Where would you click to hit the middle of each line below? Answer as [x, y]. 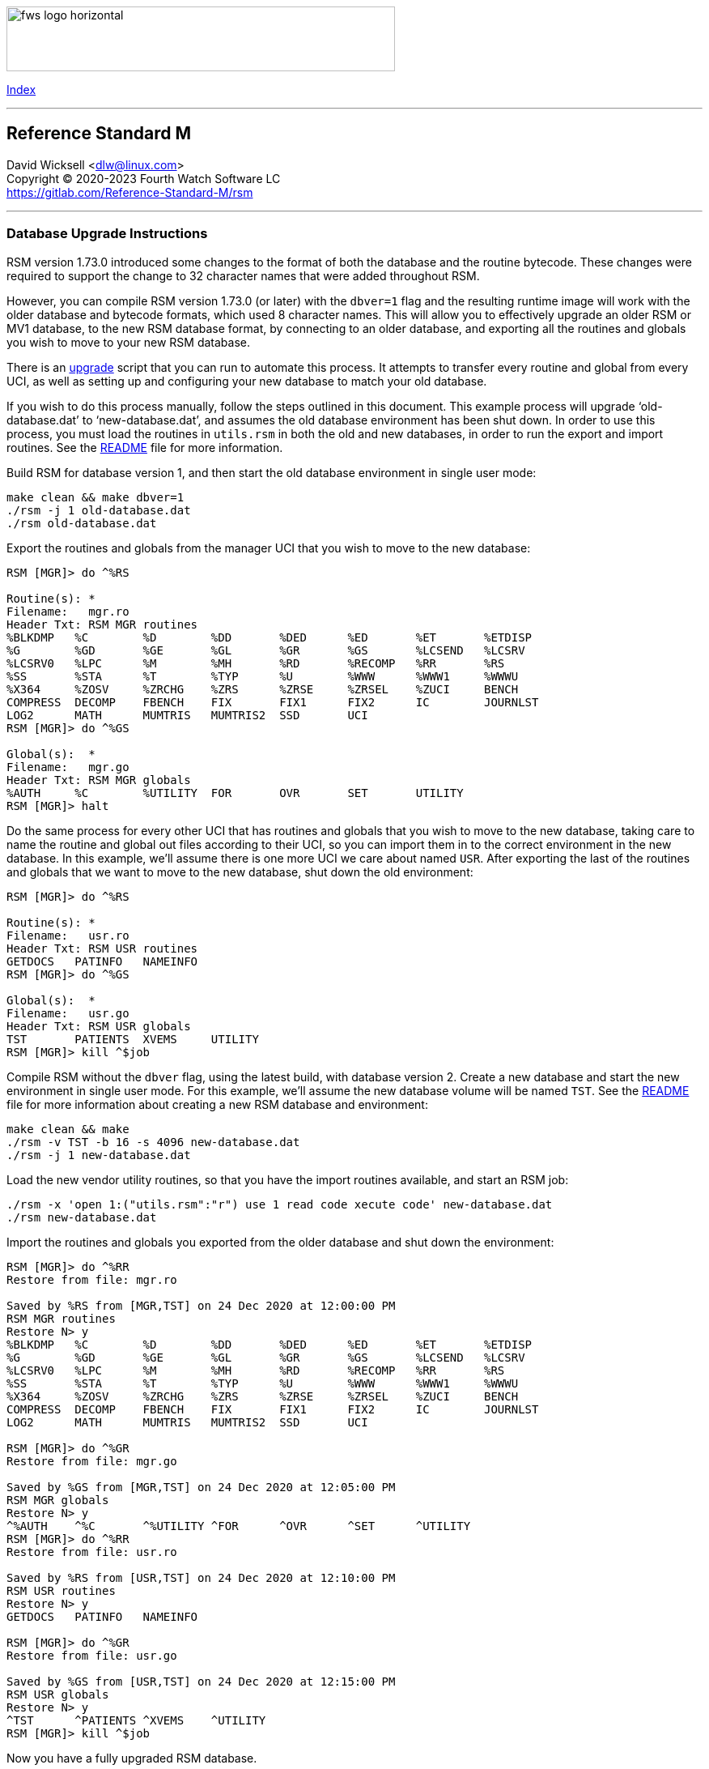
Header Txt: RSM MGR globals [99, 780]
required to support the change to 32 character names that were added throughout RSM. [243, 275]
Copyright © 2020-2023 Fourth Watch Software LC [144, 178]
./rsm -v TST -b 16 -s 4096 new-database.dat [153, 1142]
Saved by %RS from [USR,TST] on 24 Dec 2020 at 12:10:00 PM [201, 1577]
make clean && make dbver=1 [96, 497]
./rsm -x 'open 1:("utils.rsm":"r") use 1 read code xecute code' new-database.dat [280, 1204]
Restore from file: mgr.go [92, 1461]
